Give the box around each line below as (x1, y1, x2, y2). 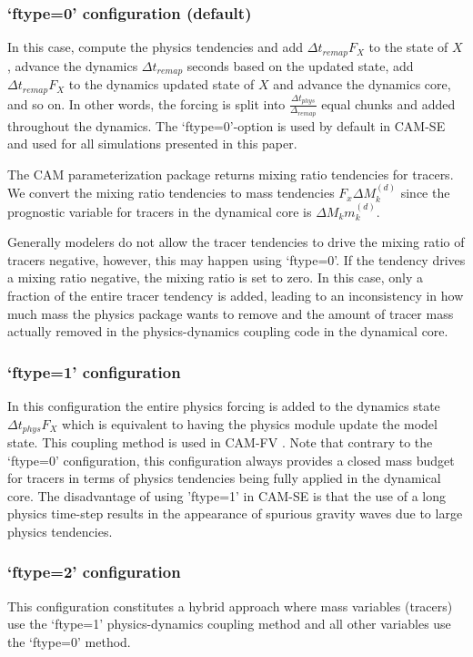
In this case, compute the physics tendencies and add (7, 37, 304, 56)
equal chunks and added (321, 94, 456, 113)
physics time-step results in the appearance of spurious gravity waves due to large (7, 504, 463, 523)
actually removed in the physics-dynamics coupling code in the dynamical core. (7, 322, 448, 341)
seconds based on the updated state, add (186, 56, 414, 75)
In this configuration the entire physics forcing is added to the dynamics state (7, 395, 440, 415)
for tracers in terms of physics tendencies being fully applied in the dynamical (7, 468, 441, 488)
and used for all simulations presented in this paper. (7, 134, 297, 153)
